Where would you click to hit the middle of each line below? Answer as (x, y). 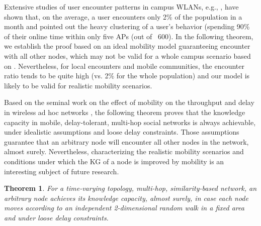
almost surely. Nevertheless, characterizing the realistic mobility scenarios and (124, 151)
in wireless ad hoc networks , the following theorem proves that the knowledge (125, 112)
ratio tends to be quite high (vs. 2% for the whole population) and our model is (127, 76)
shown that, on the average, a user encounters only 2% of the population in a (123, 16)
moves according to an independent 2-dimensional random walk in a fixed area (124, 208)
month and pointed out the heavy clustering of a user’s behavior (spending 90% (127, 26)
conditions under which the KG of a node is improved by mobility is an (114, 161)
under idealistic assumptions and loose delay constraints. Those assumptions (122, 132)
